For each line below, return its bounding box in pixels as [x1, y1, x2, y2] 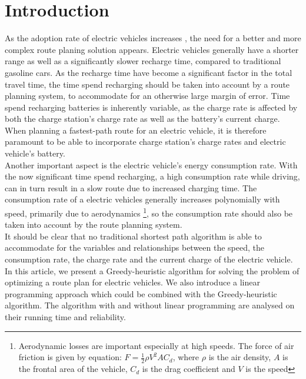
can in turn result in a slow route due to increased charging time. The [5, 181, 257, 194]
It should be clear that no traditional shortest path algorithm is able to [5, 230, 262, 242]
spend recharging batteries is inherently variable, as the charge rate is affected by [5, 101, 298, 113]
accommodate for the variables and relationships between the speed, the [5, 241, 265, 254]
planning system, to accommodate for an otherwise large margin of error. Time [5, 89, 290, 102]
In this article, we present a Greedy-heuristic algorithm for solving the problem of [5, 264, 300, 277]
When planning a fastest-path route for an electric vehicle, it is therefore [5, 124, 267, 136]
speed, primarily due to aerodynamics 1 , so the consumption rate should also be [5, 205, 293, 219]
